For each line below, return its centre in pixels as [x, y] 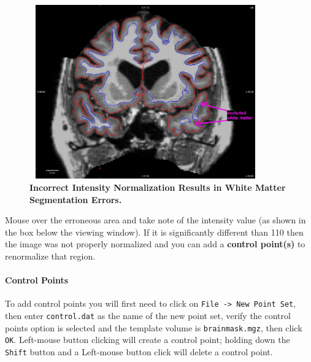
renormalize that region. [50, 256]
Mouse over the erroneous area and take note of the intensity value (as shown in [155, 220]
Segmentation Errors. [76, 199]
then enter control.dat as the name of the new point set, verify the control [148, 316]
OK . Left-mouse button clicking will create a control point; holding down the [148, 340]
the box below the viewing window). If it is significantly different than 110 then [154, 232]
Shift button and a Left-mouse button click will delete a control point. [139, 352]
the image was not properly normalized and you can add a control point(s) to [155, 244]
